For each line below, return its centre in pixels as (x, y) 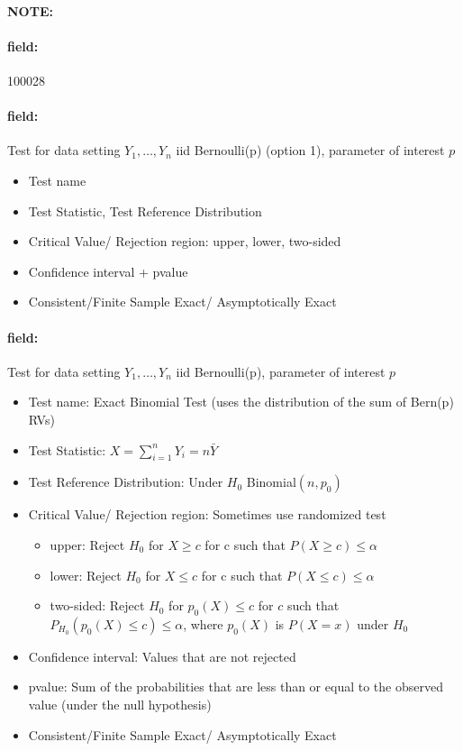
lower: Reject (86, 575)
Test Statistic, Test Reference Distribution (145, 211)
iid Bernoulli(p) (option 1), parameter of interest (310, 150)
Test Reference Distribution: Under (126, 482)
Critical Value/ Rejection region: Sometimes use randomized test (207, 514)
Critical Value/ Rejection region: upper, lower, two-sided (185, 241)
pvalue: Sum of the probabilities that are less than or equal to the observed (236, 687)
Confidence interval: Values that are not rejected (162, 656)
